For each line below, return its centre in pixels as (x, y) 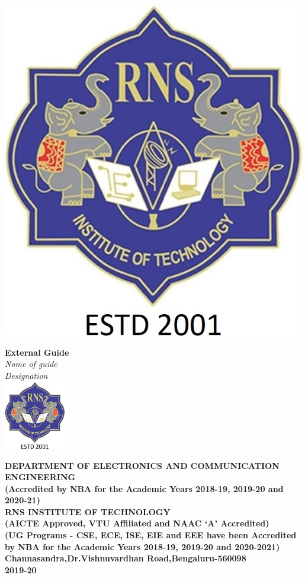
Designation (26, 375)
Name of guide (31, 364)
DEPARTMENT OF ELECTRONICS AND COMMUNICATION (142, 465)
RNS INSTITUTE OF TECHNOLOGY (88, 511)
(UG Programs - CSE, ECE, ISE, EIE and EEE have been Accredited (151, 535)
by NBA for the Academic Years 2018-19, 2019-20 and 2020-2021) (142, 546)
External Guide (37, 352)
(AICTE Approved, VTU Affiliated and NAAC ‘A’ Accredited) (137, 523)
